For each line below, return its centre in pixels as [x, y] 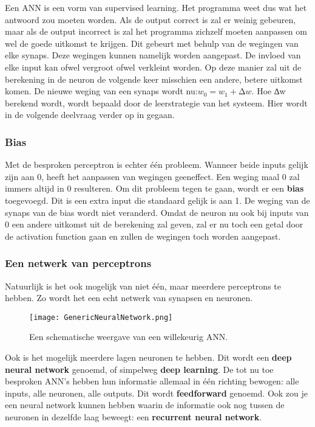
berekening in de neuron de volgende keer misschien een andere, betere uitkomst [154, 79]
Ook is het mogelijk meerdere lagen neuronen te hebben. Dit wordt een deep [148, 357]
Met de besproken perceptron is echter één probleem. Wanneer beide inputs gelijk [157, 165]
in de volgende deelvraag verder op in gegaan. [90, 115]
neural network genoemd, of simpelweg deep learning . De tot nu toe [139, 369]
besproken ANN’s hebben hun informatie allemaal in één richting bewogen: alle [152, 381]
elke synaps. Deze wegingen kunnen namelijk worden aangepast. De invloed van [153, 55]
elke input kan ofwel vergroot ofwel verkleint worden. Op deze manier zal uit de [153, 67]
